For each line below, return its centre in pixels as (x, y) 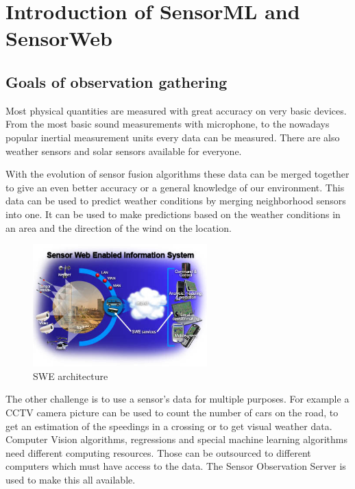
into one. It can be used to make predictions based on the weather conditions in (173, 214)
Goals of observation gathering (117, 81)
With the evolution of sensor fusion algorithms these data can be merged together (177, 174)
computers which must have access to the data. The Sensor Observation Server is (176, 466)
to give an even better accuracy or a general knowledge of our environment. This (175, 187)
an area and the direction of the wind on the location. (119, 227)
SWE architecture (71, 375)
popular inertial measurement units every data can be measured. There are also (173, 137)
